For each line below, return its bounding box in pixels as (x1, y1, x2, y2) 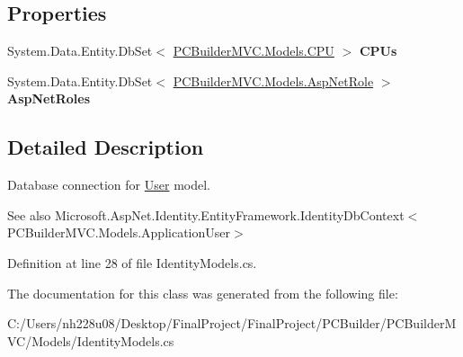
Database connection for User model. (7, 175, 210, 194)
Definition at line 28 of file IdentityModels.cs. (7, 253, 257, 272)
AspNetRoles (7, 89, 91, 108)
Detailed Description (7, 133, 204, 161)
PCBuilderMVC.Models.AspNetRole (173, 71, 374, 90)
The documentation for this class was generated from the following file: (7, 283, 398, 302)
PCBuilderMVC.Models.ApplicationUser (7, 223, 230, 242)
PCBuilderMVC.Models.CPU (173, 41, 334, 60)
